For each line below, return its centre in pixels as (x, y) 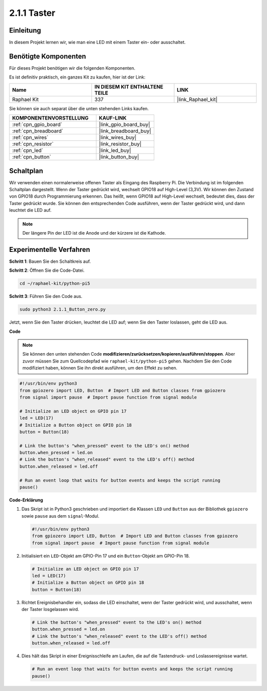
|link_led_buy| (115, 151)
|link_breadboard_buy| (125, 131)
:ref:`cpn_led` (28, 151)
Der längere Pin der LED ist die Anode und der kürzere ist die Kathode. (94, 233)
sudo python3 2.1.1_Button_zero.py (63, 309)
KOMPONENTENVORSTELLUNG (50, 118)
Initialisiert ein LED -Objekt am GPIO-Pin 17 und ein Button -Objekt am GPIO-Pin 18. (106, 556)
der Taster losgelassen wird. (50, 610)
